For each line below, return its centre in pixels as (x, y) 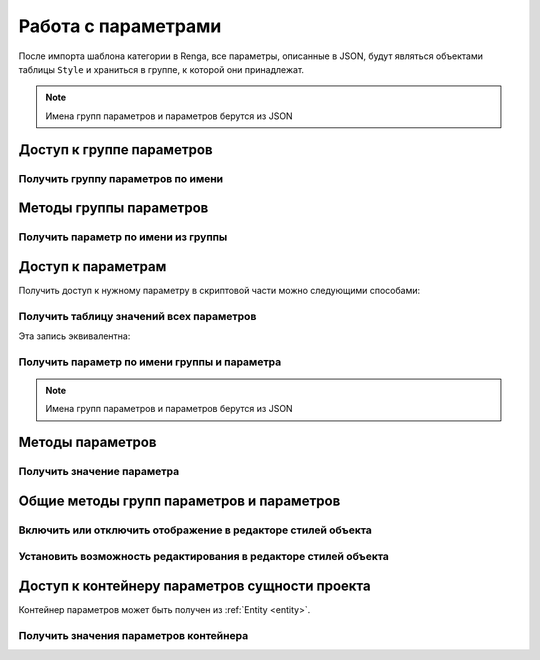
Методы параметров (87, 442)
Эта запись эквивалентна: (74, 336)
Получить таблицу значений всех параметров (137, 316)
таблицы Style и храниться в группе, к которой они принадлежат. (161, 69)
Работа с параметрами (120, 26)
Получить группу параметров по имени (121, 178)
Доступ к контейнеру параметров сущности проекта (194, 585)
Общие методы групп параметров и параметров (179, 500)
